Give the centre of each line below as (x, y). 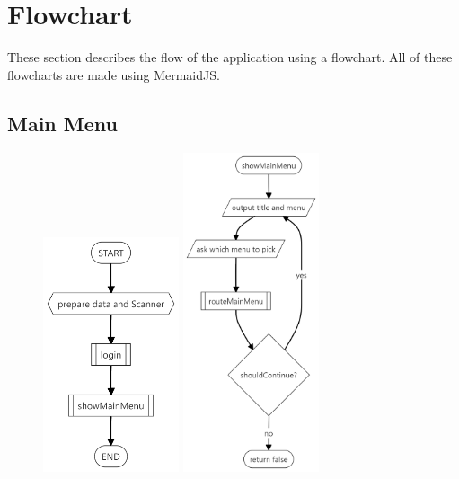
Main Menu (62, 123)
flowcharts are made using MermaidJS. (114, 74)
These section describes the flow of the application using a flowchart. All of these (230, 57)
